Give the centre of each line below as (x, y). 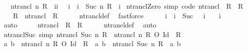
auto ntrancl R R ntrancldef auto (80, 25)
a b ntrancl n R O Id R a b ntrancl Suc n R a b (92, 44)
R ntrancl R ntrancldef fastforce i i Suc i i (117, 15)
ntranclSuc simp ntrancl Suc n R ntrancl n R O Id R (92, 34)
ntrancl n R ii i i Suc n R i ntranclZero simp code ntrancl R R (127, 6)
